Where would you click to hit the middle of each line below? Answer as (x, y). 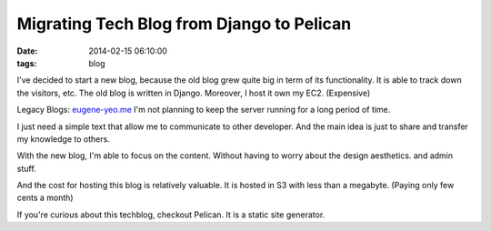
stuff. (26, 168)
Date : (27, 51)
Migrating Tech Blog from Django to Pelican (184, 24)
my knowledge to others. (64, 139)
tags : (27, 63)
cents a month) (45, 198)
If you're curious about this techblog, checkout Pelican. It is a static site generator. (171, 215)
